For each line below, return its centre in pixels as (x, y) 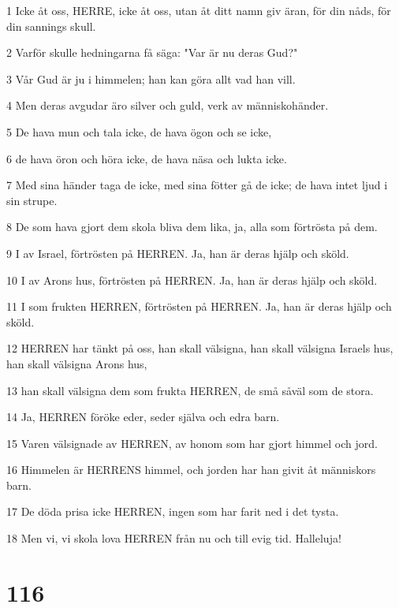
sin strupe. (32, 200)
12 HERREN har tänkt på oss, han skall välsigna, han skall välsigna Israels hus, (200, 348)
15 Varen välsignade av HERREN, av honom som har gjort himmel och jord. (192, 443)
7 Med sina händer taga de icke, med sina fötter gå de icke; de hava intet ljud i (197, 185)
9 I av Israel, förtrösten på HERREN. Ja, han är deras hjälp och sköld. (178, 253)
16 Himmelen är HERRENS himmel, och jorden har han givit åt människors (191, 470)
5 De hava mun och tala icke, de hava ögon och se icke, (139, 131)
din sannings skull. (51, 26)
